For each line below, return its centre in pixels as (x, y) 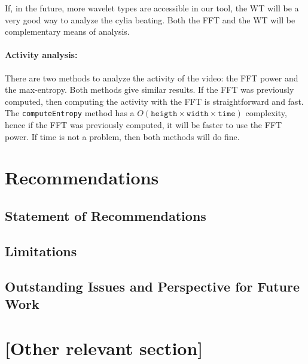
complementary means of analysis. (67, 31)
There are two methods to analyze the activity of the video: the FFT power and (152, 78)
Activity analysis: (41, 55)
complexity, (266, 113)
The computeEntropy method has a (70, 113)
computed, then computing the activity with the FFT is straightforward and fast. (154, 101)
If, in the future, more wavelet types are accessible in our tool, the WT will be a (152, 8)
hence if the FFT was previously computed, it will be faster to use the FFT (144, 125)
